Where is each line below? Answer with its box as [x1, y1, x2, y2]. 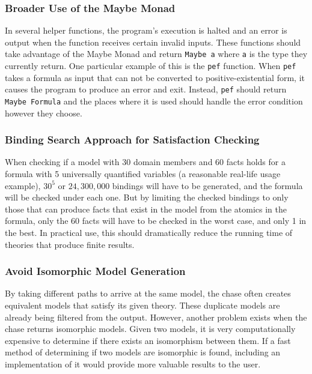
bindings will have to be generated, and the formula [112, 179, 303, 192]
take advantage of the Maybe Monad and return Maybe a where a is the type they [5, 47, 308, 60]
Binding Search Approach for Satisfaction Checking [5, 132, 260, 147]
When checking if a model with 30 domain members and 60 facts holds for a [5, 155, 286, 168]
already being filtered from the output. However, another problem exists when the [5, 310, 307, 323]
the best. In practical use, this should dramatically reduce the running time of [5, 226, 293, 238]
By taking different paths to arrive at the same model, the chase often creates [5, 287, 291, 300]
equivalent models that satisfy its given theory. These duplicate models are [5, 299, 280, 311]
